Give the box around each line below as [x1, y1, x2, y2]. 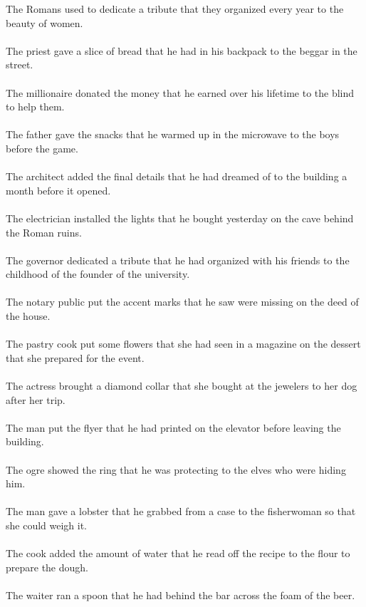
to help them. [6, 99, 65, 114]
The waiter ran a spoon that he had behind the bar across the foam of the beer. [6, 587, 355, 602]
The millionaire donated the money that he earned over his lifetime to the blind [6, 85, 355, 100]
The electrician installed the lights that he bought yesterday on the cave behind [6, 210, 354, 225]
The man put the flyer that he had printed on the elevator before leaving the [6, 420, 341, 435]
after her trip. [6, 392, 66, 407]
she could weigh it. [6, 517, 88, 532]
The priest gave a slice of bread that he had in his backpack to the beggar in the [6, 43, 357, 58]
